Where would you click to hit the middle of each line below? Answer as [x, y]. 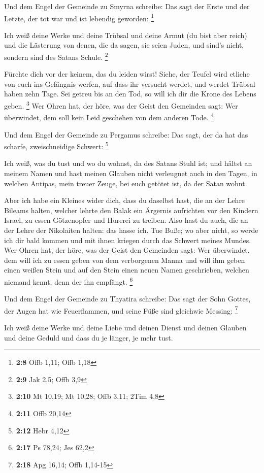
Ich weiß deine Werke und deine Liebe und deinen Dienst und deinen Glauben [125, 328]
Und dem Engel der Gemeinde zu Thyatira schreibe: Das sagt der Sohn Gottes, [127, 299]
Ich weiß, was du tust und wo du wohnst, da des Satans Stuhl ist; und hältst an [128, 163]
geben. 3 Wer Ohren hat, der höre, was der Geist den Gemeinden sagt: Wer [121, 105]
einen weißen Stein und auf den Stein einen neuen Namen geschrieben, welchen [127, 270]
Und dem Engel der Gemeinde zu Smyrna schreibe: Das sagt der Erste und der [127, 6]
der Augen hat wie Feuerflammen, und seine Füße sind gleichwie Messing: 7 [121, 310]
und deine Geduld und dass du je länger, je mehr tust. [89, 337]
